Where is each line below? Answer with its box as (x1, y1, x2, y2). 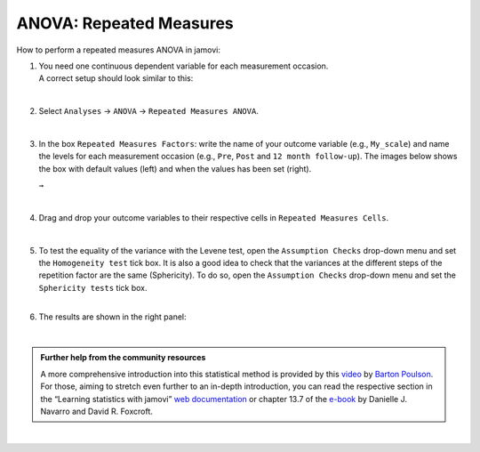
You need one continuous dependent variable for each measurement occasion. (38, 61, 329, 71)
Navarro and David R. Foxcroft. (40, 406, 153, 416)
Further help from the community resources (40, 352, 206, 363)
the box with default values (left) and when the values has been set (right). (38, 163, 312, 174)
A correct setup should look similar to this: (38, 73, 194, 84)
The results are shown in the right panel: (38, 311, 187, 322)
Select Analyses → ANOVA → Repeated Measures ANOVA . (38, 106, 260, 117)
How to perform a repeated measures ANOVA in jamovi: (16, 44, 221, 55)
